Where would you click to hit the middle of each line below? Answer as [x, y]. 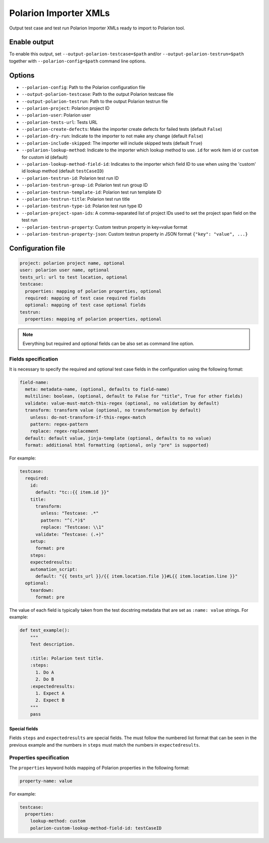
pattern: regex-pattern [59, 424]
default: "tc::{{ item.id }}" [72, 492]
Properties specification [39, 758]
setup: [38, 541]
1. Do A [45, 672]
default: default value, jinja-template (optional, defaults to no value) [118, 438]
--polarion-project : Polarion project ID [66, 108]
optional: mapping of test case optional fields [86, 305]
